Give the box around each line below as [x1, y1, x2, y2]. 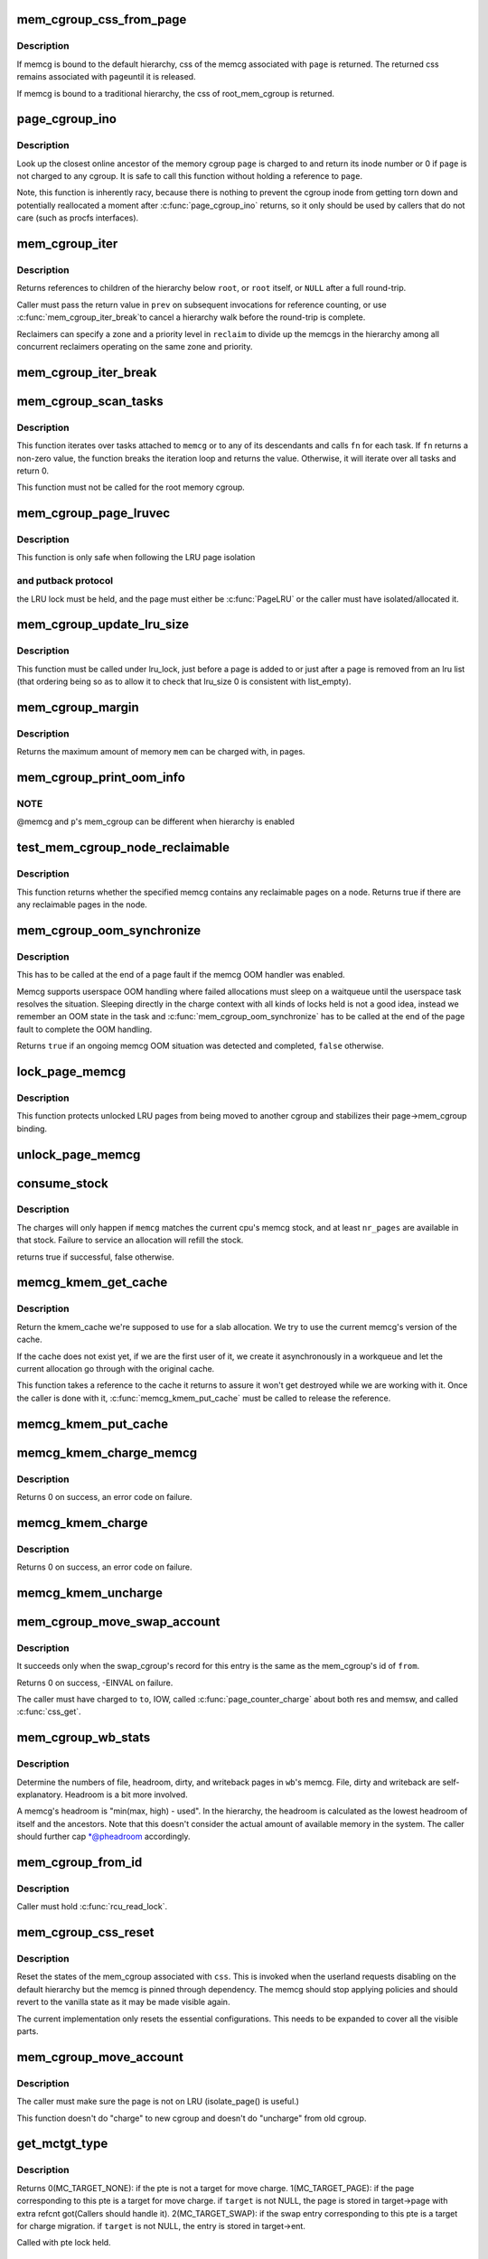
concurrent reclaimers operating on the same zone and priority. [16, 341, 253, 352]
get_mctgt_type [16, 2136, 108, 2151]
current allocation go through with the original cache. [16, 1363, 215, 1373]
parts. [16, 2026, 39, 2037]
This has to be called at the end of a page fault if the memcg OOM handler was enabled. [16, 970, 345, 980]
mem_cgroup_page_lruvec [16, 506, 171, 521]
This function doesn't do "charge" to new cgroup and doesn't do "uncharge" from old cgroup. [16, 2113, 367, 2123]
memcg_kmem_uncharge [16, 1585, 163, 1600]
